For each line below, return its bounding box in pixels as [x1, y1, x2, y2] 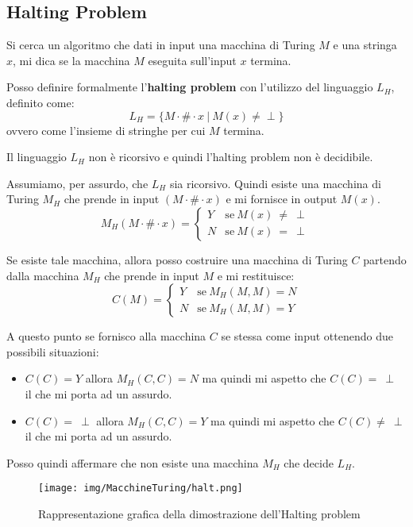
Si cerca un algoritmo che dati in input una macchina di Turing [6, 37, 315, 53]
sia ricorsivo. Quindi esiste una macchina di [169, 175, 381, 191]
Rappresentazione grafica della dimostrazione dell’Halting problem [38, 505, 361, 521]
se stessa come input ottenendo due [221, 328, 393, 344]
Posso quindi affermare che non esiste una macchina [6, 454, 259, 471]
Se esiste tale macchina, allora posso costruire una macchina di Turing [6, 251, 348, 267]
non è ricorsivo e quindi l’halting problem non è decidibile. [88, 148, 373, 165]
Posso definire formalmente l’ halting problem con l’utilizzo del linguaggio [6, 79, 373, 95]
